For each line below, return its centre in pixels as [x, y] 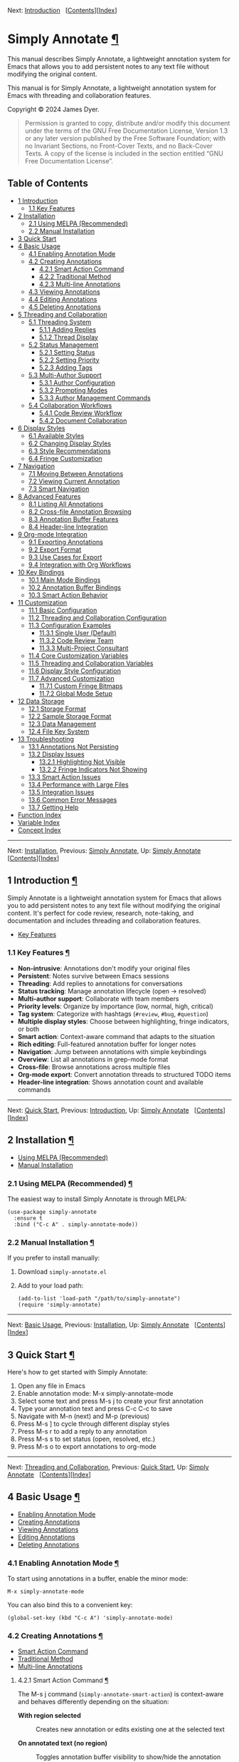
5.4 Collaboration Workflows [70, 405]
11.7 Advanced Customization [71, 678]
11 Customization [42, 602]
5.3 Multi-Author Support [65, 375]
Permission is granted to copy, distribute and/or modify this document [127, 123]
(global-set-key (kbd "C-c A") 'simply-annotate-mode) [90, 1618]
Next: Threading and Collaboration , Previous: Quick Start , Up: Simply [108, 1467]
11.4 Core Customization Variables [78, 655]
